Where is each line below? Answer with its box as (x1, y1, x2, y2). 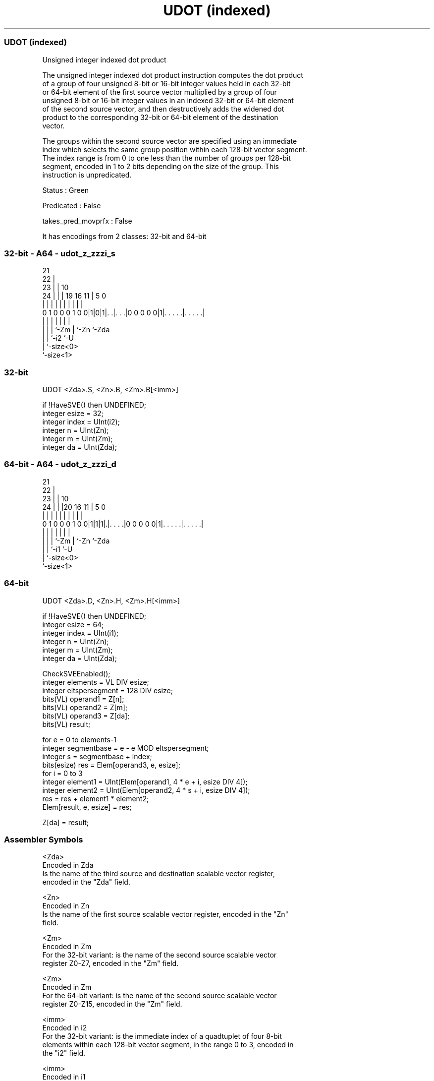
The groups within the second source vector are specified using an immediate (42, 136, 297, 145)
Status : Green (42, 185, 89, 194)
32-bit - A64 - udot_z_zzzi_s (4, 248, 115, 258)
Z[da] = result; (42, 818, 89, 827)
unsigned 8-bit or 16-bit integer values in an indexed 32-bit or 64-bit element (42, 96, 294, 105)
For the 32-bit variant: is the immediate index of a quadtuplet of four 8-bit (42, 1032, 282, 1041)
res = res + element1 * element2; (42, 794, 149, 803)
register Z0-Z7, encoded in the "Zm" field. (42, 959, 179, 968)
